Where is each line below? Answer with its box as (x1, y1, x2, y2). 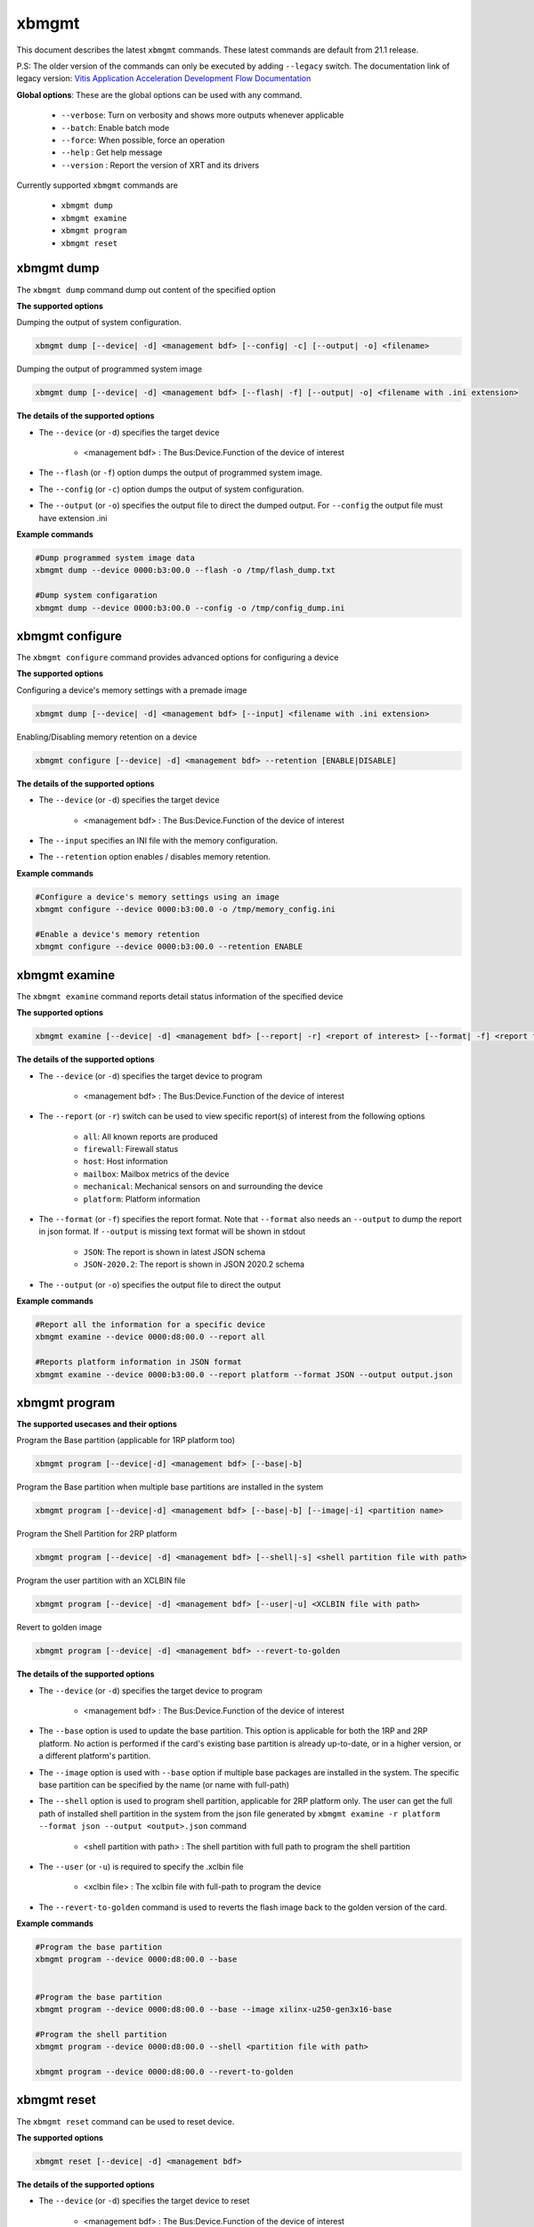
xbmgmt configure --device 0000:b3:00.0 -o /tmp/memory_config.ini (35, 904, 336, 915)
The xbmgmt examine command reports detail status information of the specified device (16, 991, 344, 1001)
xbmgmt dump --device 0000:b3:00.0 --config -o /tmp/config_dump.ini (35, 602, 345, 613)
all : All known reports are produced (83, 1131, 218, 1142)
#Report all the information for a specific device (35, 1319, 266, 1329)
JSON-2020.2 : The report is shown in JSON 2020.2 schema (83, 1259, 305, 1269)
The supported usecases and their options (16, 1419, 178, 1430)
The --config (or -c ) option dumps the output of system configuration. (38, 484, 304, 494)
